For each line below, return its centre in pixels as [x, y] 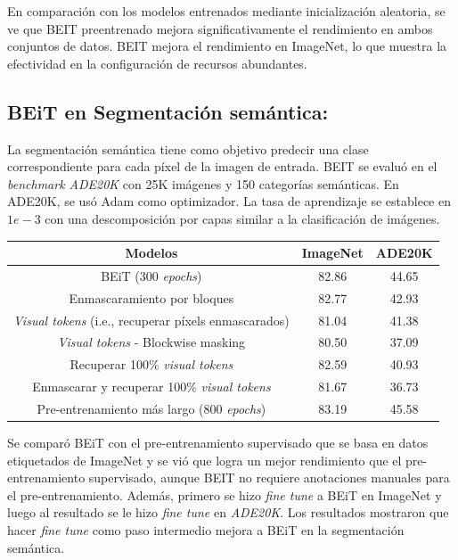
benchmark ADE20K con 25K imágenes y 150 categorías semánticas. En [203, 183]
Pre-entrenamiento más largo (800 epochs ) [151, 408]
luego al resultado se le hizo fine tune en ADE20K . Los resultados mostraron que [228, 512]
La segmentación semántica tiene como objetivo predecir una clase [188, 148]
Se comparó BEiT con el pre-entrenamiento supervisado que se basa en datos [218, 443]
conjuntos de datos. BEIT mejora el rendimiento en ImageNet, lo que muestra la [227, 46]
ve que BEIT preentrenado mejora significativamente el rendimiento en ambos [220, 28]
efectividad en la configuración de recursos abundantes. [157, 63]
